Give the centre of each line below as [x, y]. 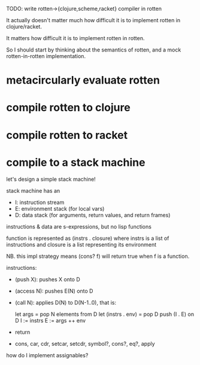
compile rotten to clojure [68, 108]
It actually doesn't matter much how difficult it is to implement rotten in [93, 20]
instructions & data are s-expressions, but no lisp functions [79, 226]
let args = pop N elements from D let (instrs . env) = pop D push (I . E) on [104, 314]
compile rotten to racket [67, 135]
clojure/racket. [24, 27]
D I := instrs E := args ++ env [50, 320]
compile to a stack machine [76, 162]
